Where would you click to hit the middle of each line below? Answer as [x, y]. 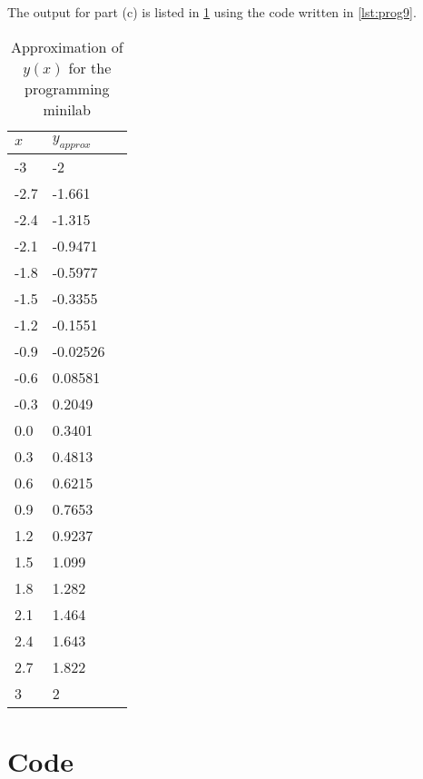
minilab [67, 109]
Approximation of [67, 46]
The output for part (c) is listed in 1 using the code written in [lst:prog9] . [212, 12]
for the [90, 67]
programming [67, 88]
